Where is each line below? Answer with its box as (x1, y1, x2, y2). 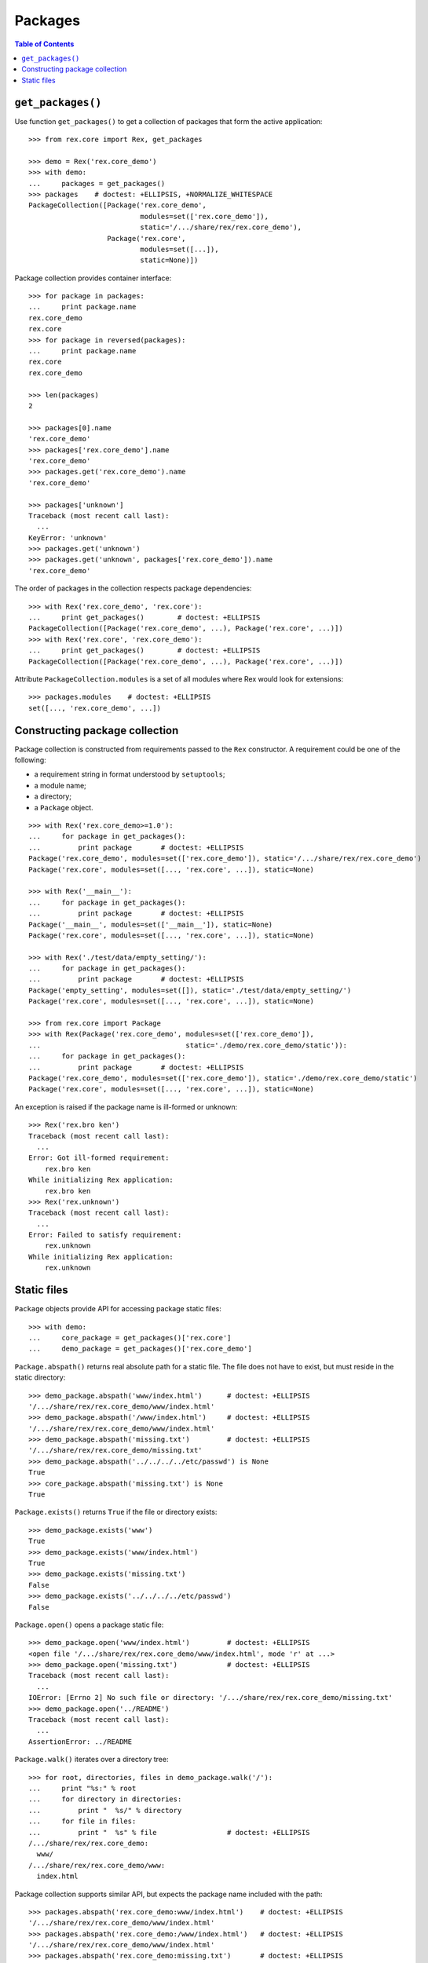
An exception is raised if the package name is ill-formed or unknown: (14, 1102, 238, 1111)
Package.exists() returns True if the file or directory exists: (14, 1508, 218, 1517)
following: (14, 755, 46, 765)
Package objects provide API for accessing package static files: (14, 1304, 221, 1314)
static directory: (14, 1373, 66, 1382)
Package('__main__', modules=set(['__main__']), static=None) (28, 919, 273, 929)
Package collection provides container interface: (14, 273, 172, 283)
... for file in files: (28, 1817, 137, 1826)
